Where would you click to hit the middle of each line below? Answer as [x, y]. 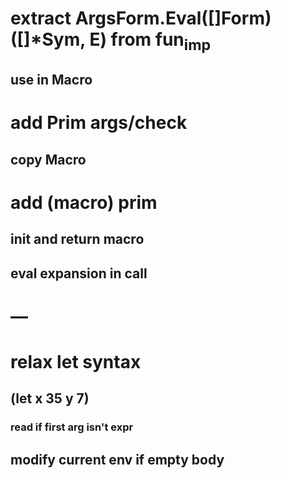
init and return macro [77, 239]
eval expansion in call [79, 273]
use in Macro [51, 80]
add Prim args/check [99, 123]
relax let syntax [76, 362]
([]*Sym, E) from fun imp [111, 41]
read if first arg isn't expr [72, 427]
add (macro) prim [84, 202]
